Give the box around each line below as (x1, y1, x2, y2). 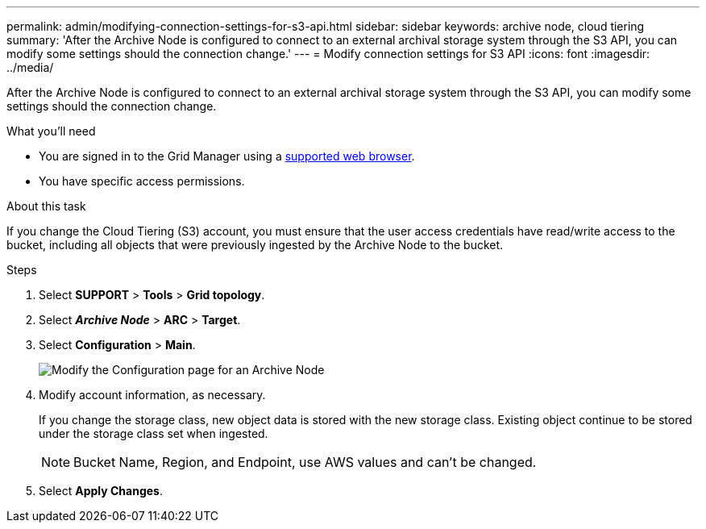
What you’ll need (6, 124, 96, 138)
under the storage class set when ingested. (39, 427, 268, 440)
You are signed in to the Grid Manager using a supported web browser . (39, 149, 415, 163)
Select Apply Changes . (39, 484, 163, 498)
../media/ (6, 60, 54, 74)
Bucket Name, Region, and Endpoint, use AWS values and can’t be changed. (73, 454, 537, 470)
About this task (6, 199, 86, 213)
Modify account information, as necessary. (39, 388, 266, 402)
